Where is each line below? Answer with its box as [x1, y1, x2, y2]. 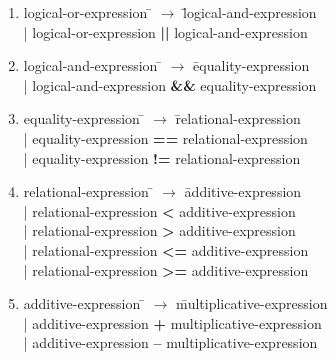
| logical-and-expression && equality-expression [23, 74, 317, 95]
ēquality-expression [193, 55, 310, 76]
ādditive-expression [184, 181, 302, 202]
